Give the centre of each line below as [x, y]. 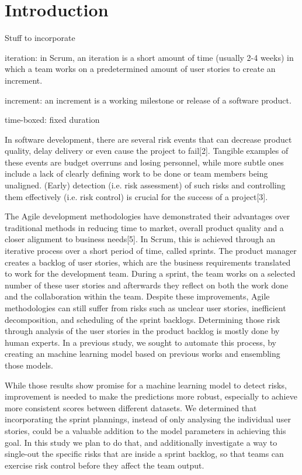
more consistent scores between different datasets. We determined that [131, 407]
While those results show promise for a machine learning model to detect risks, [146, 385]
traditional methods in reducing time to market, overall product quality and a [144, 227]
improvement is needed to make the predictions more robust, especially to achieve [151, 396]
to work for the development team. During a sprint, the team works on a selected [150, 273]
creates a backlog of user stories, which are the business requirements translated [148, 262]
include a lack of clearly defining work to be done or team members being [136, 173]
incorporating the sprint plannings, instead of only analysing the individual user [148, 419]
